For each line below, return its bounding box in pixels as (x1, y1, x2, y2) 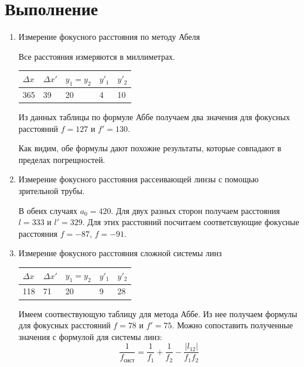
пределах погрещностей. (18, 153, 105, 165)
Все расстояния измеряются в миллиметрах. (18, 50, 176, 62)
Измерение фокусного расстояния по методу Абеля (18, 30, 200, 43)
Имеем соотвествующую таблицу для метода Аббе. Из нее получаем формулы (18, 307, 298, 320)
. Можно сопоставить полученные (172, 319, 293, 331)
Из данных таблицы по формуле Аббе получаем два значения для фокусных (18, 110, 290, 123)
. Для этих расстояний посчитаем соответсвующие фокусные (82, 216, 299, 228)
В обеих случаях (18, 204, 77, 216)
